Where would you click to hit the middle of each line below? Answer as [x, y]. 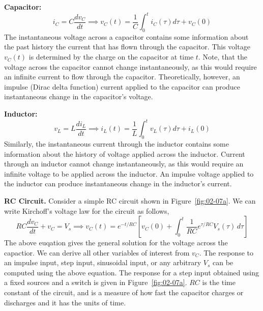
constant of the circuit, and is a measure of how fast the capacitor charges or [124, 292]
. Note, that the [223, 57]
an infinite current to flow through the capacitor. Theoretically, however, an [122, 77]
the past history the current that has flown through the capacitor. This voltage [127, 47]
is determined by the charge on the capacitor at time [111, 57]
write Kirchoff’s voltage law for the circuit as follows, [87, 210]
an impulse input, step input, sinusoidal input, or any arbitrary [103, 262]
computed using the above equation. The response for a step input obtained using [131, 272]
